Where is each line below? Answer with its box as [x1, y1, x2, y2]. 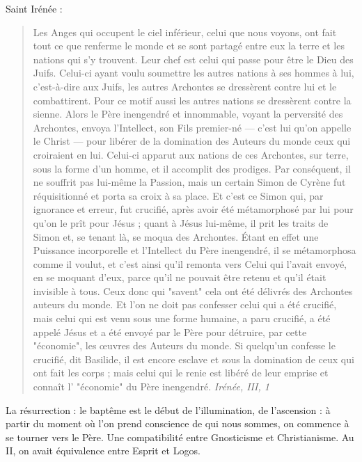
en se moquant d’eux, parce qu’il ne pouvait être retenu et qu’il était [33, 270, 326, 285]
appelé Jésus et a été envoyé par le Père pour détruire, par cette [33, 324, 307, 339]
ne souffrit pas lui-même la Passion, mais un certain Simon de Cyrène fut [33, 175, 346, 189]
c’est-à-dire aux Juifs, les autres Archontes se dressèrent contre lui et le [33, 79, 337, 93]
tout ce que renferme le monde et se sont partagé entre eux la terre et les [33, 38, 345, 53]
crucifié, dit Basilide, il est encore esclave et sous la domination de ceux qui [33, 351, 354, 366]
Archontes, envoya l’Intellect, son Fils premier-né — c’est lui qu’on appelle [33, 120, 352, 134]
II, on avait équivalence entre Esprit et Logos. [6, 443, 200, 458]
